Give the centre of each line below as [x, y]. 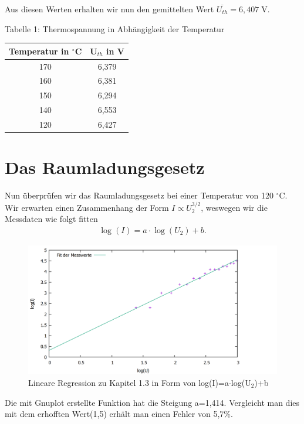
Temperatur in [39, 51]
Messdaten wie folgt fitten [51, 219]
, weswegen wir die [234, 207]
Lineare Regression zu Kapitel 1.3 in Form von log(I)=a [129, 383]
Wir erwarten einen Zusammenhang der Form [87, 207]
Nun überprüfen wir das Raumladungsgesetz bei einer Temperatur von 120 [139, 195]
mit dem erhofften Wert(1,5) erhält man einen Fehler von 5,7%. [119, 414]
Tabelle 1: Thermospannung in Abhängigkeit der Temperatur [115, 28]
